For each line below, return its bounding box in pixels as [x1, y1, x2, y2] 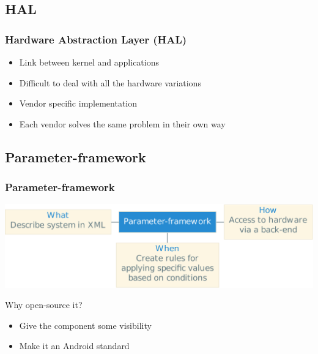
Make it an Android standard [19, 339, 130, 352]
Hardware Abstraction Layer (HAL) [5, 31, 187, 47]
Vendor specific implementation [19, 97, 138, 110]
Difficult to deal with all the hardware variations [19, 76, 201, 89]
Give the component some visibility [19, 318, 152, 331]
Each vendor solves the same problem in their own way [19, 117, 226, 130]
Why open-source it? [5, 298, 83, 311]
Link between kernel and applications [19, 56, 160, 68]
